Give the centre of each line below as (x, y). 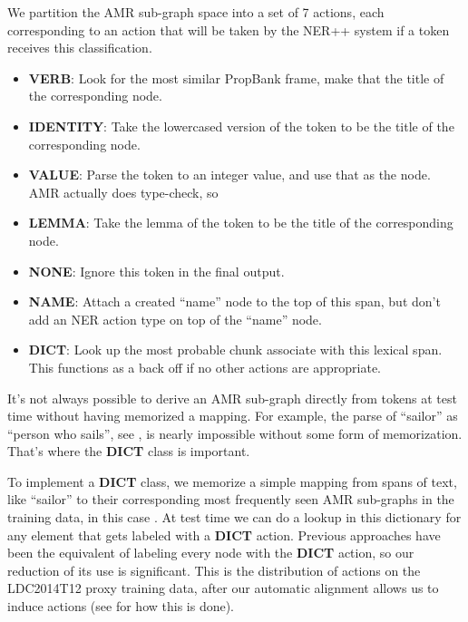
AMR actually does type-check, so (123, 192)
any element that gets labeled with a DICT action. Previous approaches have (224, 535)
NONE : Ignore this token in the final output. (156, 271)
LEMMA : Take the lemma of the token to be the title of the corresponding (241, 223)
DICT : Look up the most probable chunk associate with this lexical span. (235, 350)
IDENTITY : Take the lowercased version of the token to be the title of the (241, 126)
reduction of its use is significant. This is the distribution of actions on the (214, 570)
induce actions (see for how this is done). (121, 606)
